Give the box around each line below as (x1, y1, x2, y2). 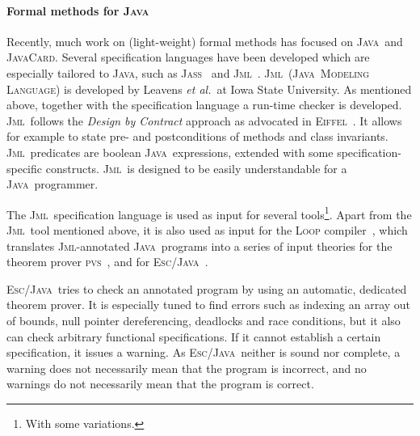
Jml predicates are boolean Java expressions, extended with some (6, 143, 334, 160)
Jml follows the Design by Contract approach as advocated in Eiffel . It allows (6, 112, 402, 129)
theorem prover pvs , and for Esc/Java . (6, 253, 208, 270)
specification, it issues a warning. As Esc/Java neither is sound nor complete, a (6, 344, 401, 361)
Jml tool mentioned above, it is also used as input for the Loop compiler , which (6, 221, 408, 238)
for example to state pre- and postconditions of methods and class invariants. (6, 128, 388, 145)
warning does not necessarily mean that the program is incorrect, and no (6, 359, 367, 376)
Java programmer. (6, 176, 99, 193)
